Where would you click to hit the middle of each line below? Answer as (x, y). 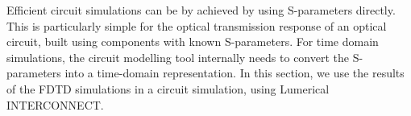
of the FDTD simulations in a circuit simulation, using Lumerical (168, 88)
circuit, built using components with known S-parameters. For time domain (193, 41)
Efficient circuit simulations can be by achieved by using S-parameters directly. (201, 10)
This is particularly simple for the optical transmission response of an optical (197, 25)
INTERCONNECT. (55, 104)
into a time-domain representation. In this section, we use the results (235, 73)
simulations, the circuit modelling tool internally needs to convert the (178, 57)
